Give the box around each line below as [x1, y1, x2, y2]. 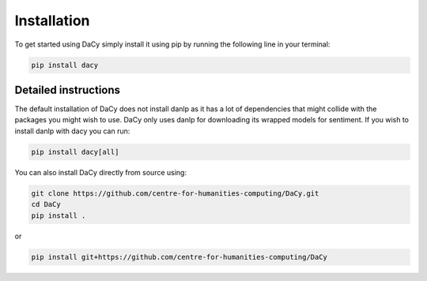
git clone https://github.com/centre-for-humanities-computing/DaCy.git [31, 189, 319, 197]
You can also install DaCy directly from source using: [14, 167, 187, 177]
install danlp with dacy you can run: [14, 126, 130, 136]
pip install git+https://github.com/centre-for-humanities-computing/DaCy [31, 253, 328, 261]
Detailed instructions [14, 83, 121, 96]
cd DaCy [31, 200, 61, 209]
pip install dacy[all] [31, 147, 119, 156]
